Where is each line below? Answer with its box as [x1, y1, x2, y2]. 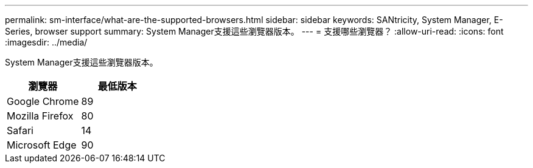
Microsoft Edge [7, 139, 77, 151]
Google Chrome [7, 95, 79, 107]
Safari [7, 124, 33, 136]
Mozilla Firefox [7, 110, 74, 122]
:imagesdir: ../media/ [5, 37, 88, 47]
